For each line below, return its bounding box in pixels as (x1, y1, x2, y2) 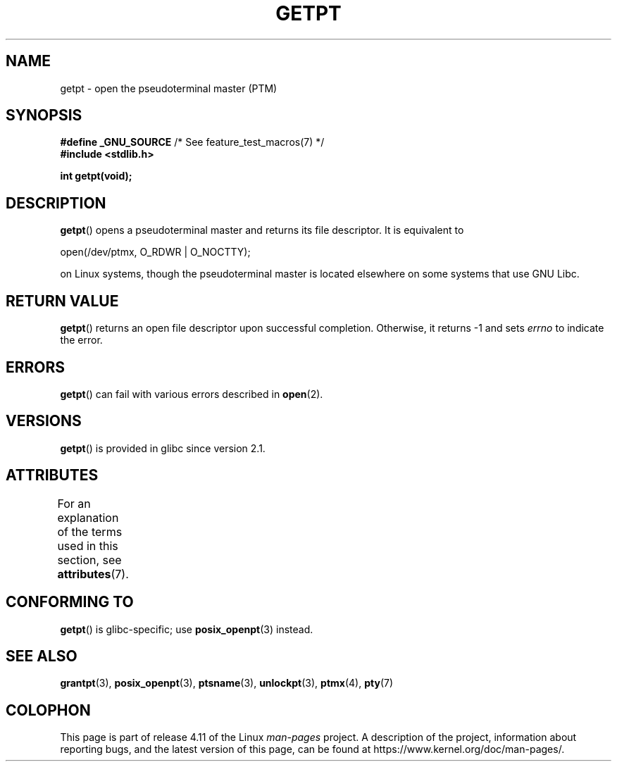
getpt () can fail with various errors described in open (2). (60, 387, 323, 400)
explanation (57, 510, 119, 525)
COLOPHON (6, 701, 91, 719)
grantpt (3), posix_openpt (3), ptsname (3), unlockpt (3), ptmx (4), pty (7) (60, 677, 394, 690)
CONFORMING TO (6, 593, 134, 611)
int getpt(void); (60, 170, 132, 182)
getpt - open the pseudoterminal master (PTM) (60, 82, 278, 94)
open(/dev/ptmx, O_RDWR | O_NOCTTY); (60, 246, 251, 258)
